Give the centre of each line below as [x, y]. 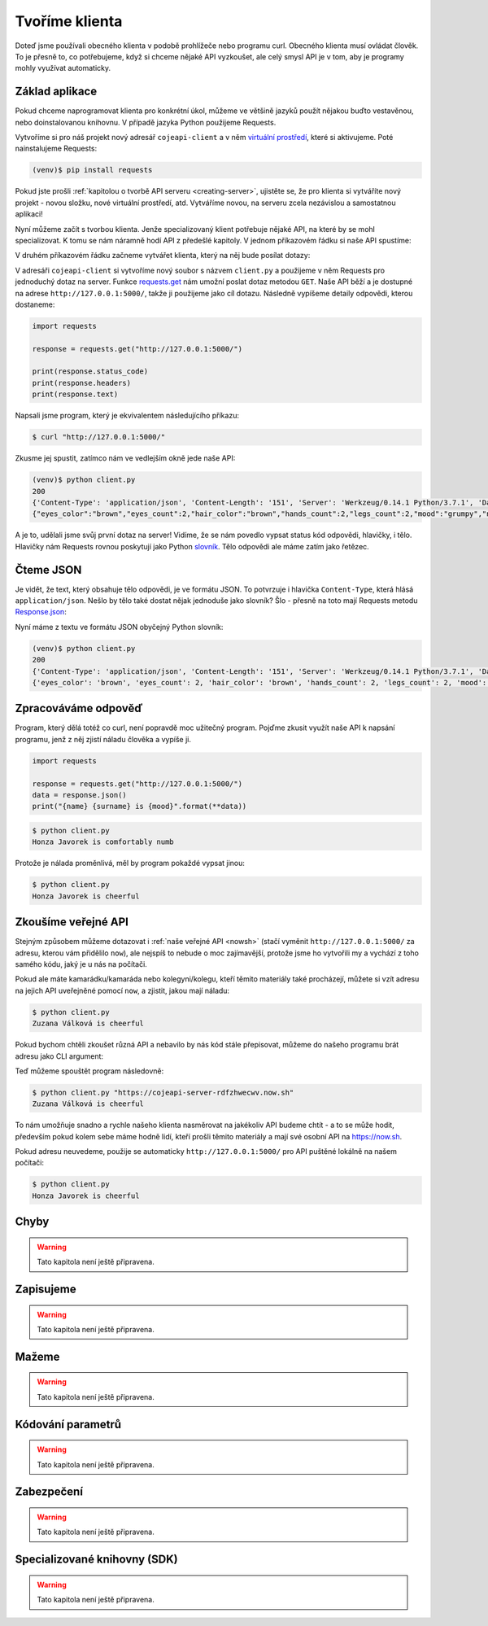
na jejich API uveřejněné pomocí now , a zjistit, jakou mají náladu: [122, 990]
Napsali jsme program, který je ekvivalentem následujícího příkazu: [127, 416]
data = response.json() [80, 795]
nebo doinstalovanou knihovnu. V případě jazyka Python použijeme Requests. [146, 122]
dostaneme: [35, 304]
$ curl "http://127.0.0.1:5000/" [99, 437]
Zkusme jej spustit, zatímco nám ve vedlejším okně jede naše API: [125, 458]
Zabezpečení [49, 1492]
